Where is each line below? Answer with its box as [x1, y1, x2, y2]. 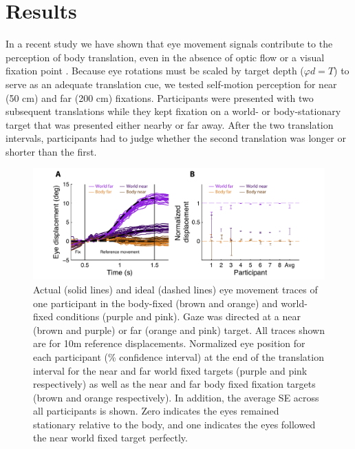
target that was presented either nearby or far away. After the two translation [6, 117, 334, 132]
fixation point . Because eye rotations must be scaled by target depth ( [6, 63, 304, 78]
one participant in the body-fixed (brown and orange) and [33, 295, 278, 310]
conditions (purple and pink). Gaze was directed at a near [56, 309, 301, 324]
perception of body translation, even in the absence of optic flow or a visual [6, 50, 325, 64]
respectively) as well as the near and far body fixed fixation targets [33, 377, 316, 391]
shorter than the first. [6, 144, 97, 158]
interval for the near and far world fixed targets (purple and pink [33, 363, 308, 377]
